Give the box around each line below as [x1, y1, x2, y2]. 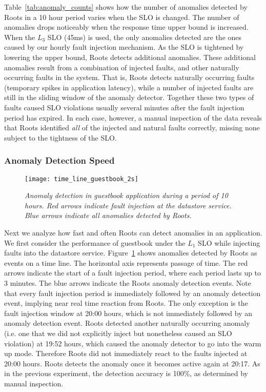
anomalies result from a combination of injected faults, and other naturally [4, 62, 239, 72]
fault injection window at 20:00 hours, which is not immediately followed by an [4, 307, 252, 318]
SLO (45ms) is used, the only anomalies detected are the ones [47, 31, 242, 42]
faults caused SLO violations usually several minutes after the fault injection [4, 102, 244, 112]
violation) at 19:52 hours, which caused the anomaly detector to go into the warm [4, 338, 261, 348]
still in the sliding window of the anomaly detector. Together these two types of [4, 92, 254, 103]
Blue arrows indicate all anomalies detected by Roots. [25, 210, 192, 221]
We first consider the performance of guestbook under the [4, 237, 186, 248]
